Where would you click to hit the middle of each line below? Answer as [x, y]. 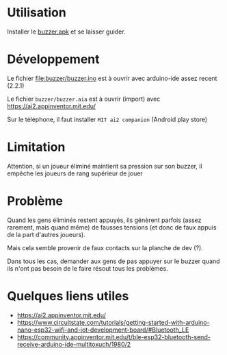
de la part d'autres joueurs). [46, 234]
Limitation [36, 147]
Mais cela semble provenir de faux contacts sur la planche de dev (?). [105, 247]
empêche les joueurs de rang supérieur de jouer [75, 173]
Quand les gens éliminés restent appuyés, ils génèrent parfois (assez [104, 220]
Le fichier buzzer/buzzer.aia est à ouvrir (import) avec [84, 99]
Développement [54, 59]
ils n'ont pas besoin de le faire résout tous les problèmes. [88, 268]
